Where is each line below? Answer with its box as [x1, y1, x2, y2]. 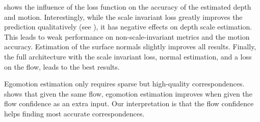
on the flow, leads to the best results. [4, 61, 120, 72]
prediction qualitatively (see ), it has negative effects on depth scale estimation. [4, 21, 252, 32]
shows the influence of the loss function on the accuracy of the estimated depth [4, 2, 251, 12]
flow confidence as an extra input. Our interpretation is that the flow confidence [4, 98, 254, 109]
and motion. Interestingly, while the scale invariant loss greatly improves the [4, 11, 243, 22]
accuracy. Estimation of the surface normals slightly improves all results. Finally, [4, 41, 256, 52]
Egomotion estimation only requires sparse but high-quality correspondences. [4, 78, 245, 89]
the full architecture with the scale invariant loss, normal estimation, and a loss [4, 51, 252, 62]
